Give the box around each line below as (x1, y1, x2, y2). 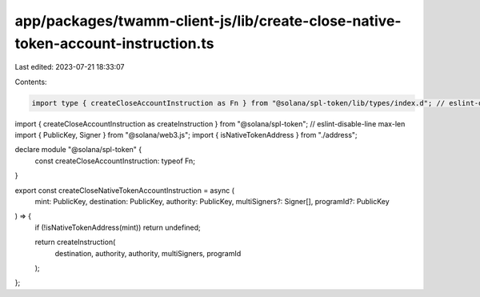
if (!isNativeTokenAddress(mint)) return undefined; (34, 223, 201, 232)
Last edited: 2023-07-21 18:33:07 (14, 62, 125, 72)
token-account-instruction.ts (14, 34, 214, 52)
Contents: (14, 77, 47, 86)
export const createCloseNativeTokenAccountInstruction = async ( (14, 185, 235, 195)
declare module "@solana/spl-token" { (14, 145, 142, 155)
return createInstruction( (34, 237, 116, 247)
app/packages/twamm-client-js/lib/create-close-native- (14, 12, 402, 30)
